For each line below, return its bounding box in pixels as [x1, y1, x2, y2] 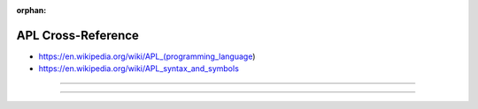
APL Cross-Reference [16, 27, 139, 43]
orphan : [16, 5, 47, 15]
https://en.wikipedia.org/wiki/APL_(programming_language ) [38, 51, 256, 62]
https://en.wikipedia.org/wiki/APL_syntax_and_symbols [38, 63, 239, 74]
